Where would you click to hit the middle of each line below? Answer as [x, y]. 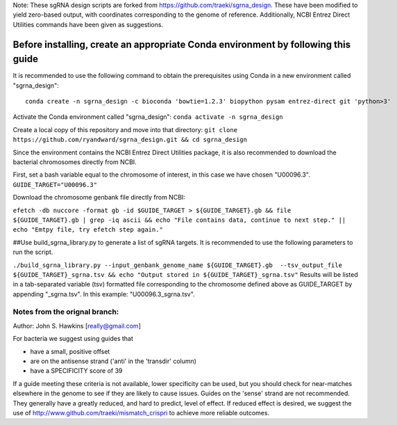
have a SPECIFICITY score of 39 [76, 371]
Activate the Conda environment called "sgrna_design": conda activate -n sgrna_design [148, 117]
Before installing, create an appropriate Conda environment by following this [181, 44]
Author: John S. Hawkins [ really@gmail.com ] [77, 326]
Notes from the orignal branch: [66, 312]
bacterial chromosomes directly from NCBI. [75, 162]
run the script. [33, 252]
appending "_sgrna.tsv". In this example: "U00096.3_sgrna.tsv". [104, 294]
